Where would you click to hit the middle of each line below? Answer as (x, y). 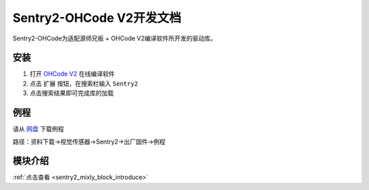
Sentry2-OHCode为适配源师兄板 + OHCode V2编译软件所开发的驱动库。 (114, 38)
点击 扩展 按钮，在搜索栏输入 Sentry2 (84, 83)
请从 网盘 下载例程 (38, 129)
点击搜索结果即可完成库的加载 (72, 93)
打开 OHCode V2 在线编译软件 (72, 74)
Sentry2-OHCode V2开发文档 (97, 18)
